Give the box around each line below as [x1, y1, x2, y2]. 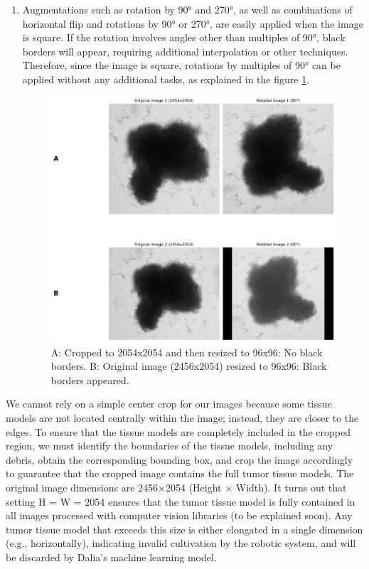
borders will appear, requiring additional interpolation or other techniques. [22, 43, 348, 58]
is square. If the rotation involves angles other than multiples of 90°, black [22, 30, 346, 45]
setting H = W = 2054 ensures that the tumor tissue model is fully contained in [6, 494, 355, 509]
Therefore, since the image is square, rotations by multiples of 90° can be [22, 58, 341, 73]
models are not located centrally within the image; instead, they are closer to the [6, 410, 359, 425]
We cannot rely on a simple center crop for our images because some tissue [6, 396, 332, 411]
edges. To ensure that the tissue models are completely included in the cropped [6, 424, 351, 439]
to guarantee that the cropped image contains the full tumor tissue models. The [6, 466, 354, 481]
